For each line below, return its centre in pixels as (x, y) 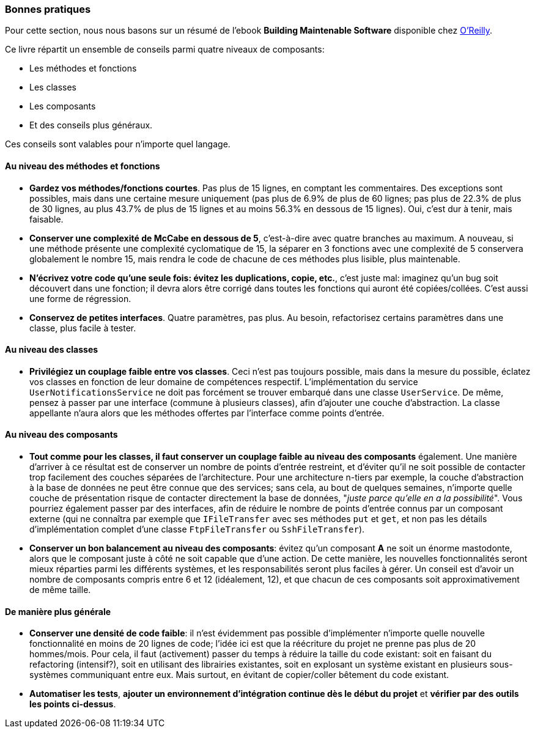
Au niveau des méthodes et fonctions (83, 166)
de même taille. (60, 590)
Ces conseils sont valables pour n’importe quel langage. (118, 144)
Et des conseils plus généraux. (91, 125)
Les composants (63, 106)
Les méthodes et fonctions (83, 68)
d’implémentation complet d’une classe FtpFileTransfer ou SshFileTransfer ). (197, 529)
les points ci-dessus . (73, 704)
